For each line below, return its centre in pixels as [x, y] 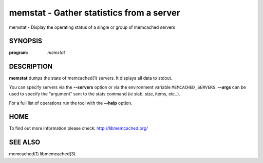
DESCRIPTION [31, 66]
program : [19, 53]
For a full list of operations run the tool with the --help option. [71, 103]
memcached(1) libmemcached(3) [42, 154]
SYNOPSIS [26, 41]
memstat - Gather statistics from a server [94, 13]
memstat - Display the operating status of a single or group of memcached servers [92, 27]
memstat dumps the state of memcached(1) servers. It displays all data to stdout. [91, 78]
